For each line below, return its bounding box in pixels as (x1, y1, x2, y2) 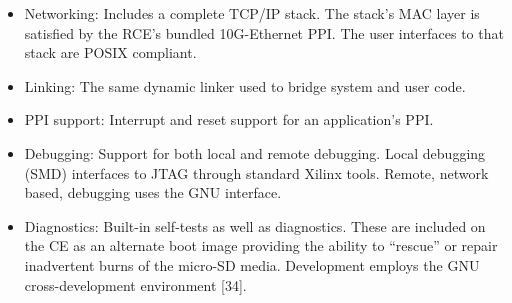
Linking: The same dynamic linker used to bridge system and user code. (24, 75, 466, 96)
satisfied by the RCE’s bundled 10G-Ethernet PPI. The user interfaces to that (24, 22, 504, 43)
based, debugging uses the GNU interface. (24, 182, 282, 203)
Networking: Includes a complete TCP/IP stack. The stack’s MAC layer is (24, 3, 480, 23)
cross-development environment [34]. (24, 274, 247, 295)
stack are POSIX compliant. (24, 42, 197, 63)
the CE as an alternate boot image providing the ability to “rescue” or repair (24, 235, 498, 256)
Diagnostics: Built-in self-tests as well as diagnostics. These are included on (24, 215, 486, 236)
